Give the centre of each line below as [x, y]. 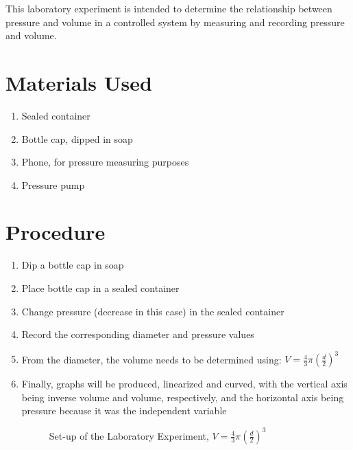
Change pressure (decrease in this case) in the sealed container [153, 311]
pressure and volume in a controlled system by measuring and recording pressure [175, 22]
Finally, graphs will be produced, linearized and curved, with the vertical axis [184, 384]
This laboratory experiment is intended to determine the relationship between [169, 8]
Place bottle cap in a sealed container [100, 288]
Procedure [56, 232]
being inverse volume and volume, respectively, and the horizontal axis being [183, 397]
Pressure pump [53, 184]
